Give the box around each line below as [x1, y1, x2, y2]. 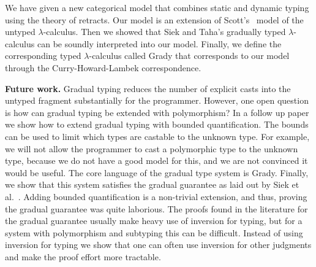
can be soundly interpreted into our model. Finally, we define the [37, 37, 282, 50]
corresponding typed [5, 49, 81, 62]
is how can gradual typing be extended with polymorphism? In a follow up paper [5, 106, 309, 118]
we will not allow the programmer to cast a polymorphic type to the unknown [5, 142, 298, 155]
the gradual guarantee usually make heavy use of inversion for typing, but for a [5, 214, 303, 227]
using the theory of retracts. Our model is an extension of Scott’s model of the [5, 13, 304, 26]
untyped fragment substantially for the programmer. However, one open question [5, 94, 309, 107]
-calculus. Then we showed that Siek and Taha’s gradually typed [43, 25, 286, 38]
